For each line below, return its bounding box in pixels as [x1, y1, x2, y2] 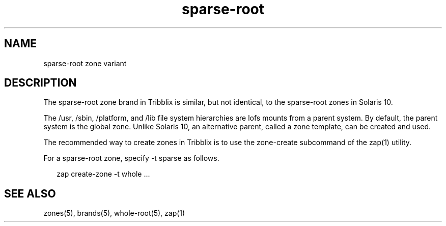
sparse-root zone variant [43, 59, 127, 68]
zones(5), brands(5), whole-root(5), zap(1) [43, 209, 185, 218]
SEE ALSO [4, 187, 56, 200]
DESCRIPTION [4, 76, 77, 90]
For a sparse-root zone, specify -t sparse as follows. [43, 154, 219, 163]
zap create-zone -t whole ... [57, 169, 150, 179]
